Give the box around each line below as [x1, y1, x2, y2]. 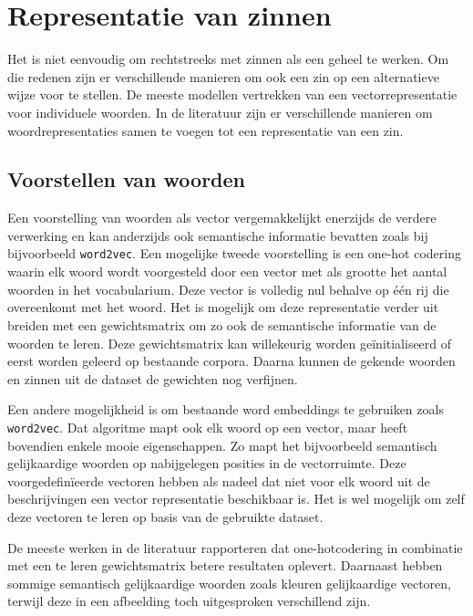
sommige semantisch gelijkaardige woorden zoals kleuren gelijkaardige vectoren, [7, 573, 451, 592]
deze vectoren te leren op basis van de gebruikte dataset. [7, 506, 324, 526]
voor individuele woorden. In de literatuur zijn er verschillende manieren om [7, 102, 433, 121]
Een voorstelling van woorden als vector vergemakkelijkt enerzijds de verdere [7, 208, 437, 227]
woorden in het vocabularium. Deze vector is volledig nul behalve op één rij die [7, 279, 449, 298]
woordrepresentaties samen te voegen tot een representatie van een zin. [7, 120, 404, 140]
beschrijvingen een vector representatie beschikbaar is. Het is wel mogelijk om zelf [7, 489, 465, 508]
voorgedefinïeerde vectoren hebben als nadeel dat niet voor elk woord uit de [7, 471, 430, 490]
